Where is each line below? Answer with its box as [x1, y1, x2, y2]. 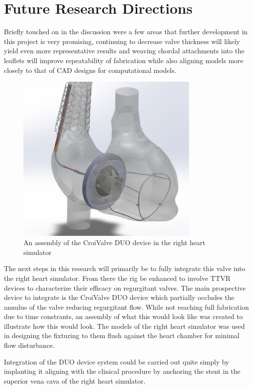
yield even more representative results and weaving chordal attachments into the [4, 46, 245, 56]
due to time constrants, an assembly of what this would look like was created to [4, 311, 243, 321]
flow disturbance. [4, 340, 55, 350]
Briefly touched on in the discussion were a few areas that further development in [4, 26, 248, 37]
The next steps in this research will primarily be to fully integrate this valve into [4, 263, 246, 274]
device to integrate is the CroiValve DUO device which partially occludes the [4, 292, 234, 302]
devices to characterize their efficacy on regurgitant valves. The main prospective [4, 282, 246, 293]
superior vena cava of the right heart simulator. [4, 375, 146, 386]
